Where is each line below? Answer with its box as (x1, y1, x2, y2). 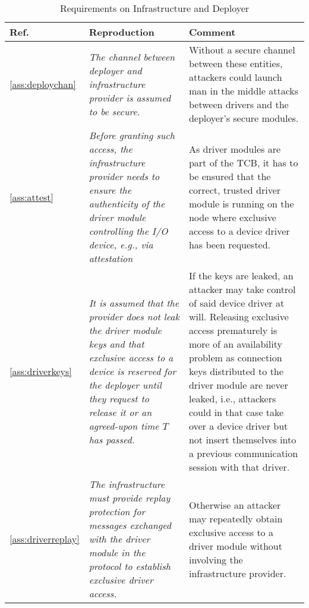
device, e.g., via (89, 238, 153, 251)
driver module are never (188, 378, 288, 392)
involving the (188, 552, 243, 566)
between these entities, (188, 56, 283, 70)
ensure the (89, 183, 132, 197)
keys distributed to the (188, 364, 283, 378)
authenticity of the (89, 197, 165, 210)
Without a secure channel (188, 43, 295, 56)
